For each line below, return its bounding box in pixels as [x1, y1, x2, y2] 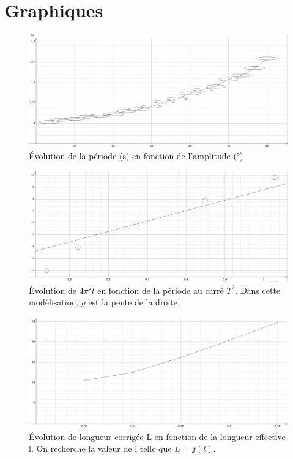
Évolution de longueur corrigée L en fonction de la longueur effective [29, 430, 286, 442]
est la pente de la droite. [88, 296, 180, 308]
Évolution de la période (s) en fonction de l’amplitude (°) [29, 149, 243, 162]
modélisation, [29, 296, 79, 308]
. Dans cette [235, 283, 281, 296]
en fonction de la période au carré [97, 283, 224, 296]
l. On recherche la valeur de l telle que [29, 442, 172, 455]
